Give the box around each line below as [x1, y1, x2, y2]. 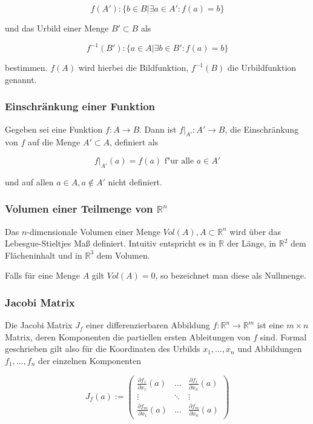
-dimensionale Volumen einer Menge [27, 225, 160, 237]
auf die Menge [27, 136, 81, 148]
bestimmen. [5, 61, 48, 74]
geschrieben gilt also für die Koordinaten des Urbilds [5, 342, 200, 355]
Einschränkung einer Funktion [5, 99, 156, 114]
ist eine [257, 319, 284, 331]
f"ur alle [164, 156, 194, 165]
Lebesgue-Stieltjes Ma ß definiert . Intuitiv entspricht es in [5, 237, 216, 250]
